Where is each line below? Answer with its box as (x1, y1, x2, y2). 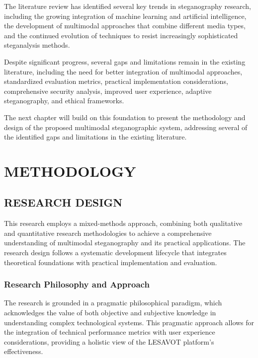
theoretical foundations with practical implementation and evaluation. (4, 257, 217, 267)
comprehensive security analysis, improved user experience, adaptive (4, 85, 212, 96)
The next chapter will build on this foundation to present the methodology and (4, 112, 246, 122)
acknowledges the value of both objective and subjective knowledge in (4, 307, 216, 318)
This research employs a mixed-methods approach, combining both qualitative (4, 218, 243, 228)
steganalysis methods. (4, 40, 70, 50)
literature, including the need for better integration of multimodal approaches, (4, 66, 243, 76)
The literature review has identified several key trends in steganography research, (4, 1, 251, 11)
